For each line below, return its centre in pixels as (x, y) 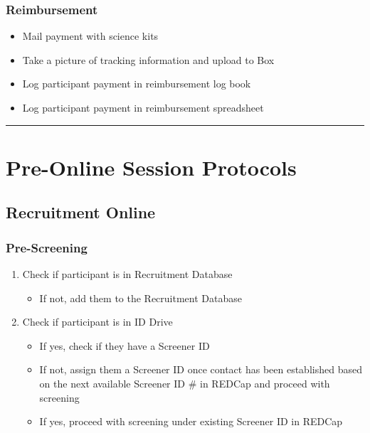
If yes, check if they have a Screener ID (125, 345)
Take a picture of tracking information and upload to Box (148, 59)
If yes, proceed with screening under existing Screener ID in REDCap (191, 421)
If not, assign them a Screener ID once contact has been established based (201, 369)
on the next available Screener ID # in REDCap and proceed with (185, 383)
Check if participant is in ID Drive (97, 322)
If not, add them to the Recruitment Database (141, 298)
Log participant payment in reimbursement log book (137, 84)
